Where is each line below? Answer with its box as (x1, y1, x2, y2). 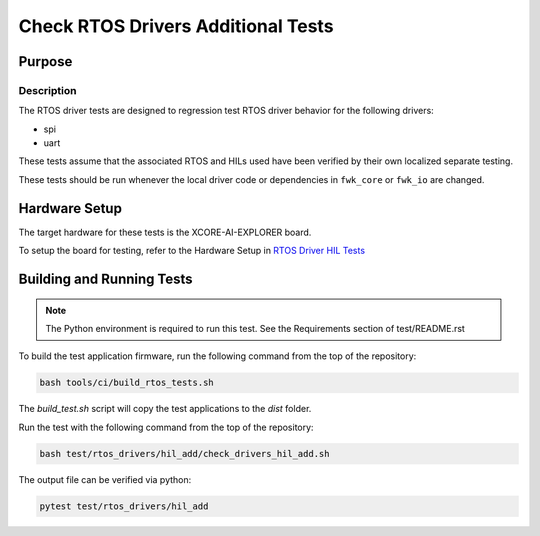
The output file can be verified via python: (18, 473, 192, 485)
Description (18, 83, 77, 97)
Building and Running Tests (18, 270, 194, 287)
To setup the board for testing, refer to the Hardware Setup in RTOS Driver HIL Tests (18, 245, 365, 257)
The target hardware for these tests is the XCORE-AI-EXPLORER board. (18, 226, 312, 238)
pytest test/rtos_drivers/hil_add (39, 500, 209, 512)
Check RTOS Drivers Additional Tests (18, 15, 334, 37)
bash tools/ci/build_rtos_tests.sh (39, 377, 214, 389)
